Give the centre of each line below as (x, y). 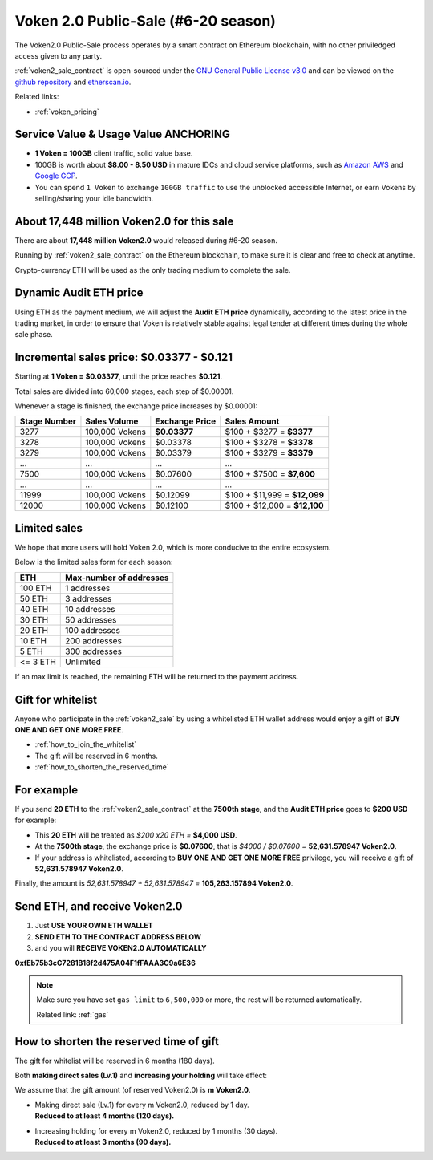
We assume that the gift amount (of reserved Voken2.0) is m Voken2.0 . (133, 1090)
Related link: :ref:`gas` (73, 1014)
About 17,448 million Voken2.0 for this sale (124, 221)
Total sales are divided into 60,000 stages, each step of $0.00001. (124, 391)
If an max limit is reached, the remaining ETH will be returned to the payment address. (157, 676)
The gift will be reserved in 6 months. (96, 756)
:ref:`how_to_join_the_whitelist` (86, 744)
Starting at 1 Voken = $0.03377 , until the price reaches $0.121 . (118, 376)
